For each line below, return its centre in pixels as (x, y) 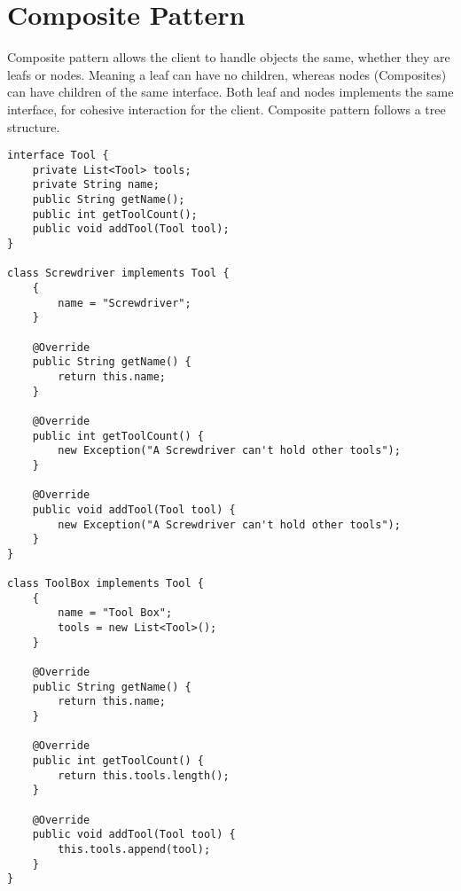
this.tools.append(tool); (134, 849)
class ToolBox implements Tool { (105, 584)
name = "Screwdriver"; (125, 303)
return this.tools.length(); (144, 775)
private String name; (96, 185)
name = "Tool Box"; (115, 613)
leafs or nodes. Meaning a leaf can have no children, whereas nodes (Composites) (227, 74)
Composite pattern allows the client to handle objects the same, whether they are (229, 57)
